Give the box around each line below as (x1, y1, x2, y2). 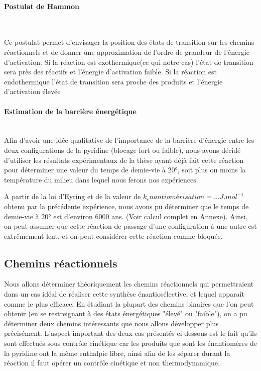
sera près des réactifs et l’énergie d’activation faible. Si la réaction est (4, 66, 217, 77)
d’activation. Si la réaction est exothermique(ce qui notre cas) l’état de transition (4, 56, 253, 67)
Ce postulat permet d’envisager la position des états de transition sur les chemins (4, 37, 254, 47)
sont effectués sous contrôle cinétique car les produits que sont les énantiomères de (4, 338, 257, 348)
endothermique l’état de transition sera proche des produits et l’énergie (4, 76, 223, 86)
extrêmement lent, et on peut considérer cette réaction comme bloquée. (4, 230, 223, 241)
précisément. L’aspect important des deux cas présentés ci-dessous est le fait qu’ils (4, 328, 257, 338)
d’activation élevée (4, 86, 61, 97)
